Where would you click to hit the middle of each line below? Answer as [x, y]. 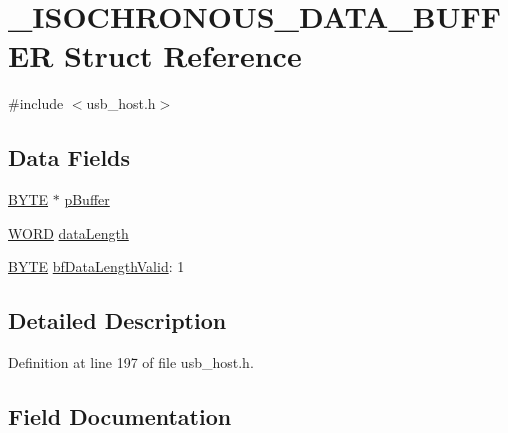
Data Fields [69, 157]
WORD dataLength [68, 232]
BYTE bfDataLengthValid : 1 [96, 266]
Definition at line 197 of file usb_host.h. [131, 362]
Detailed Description [117, 320]
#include [36, 103]
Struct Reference [183, 55]
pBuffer [87, 199]
